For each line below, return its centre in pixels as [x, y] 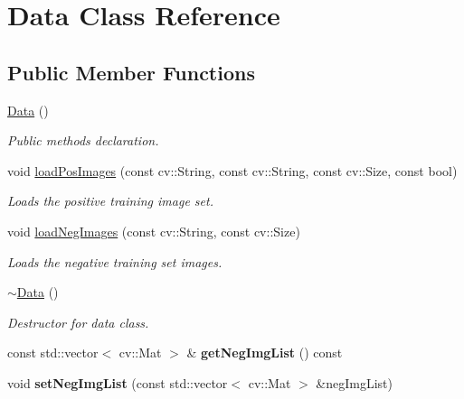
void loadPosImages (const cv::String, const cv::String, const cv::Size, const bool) [232, 170]
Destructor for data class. [78, 322]
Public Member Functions [131, 72]
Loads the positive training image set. [110, 201]
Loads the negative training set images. [115, 261]
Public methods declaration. [83, 140]
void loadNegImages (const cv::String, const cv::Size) [154, 231]
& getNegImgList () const [265, 353]
